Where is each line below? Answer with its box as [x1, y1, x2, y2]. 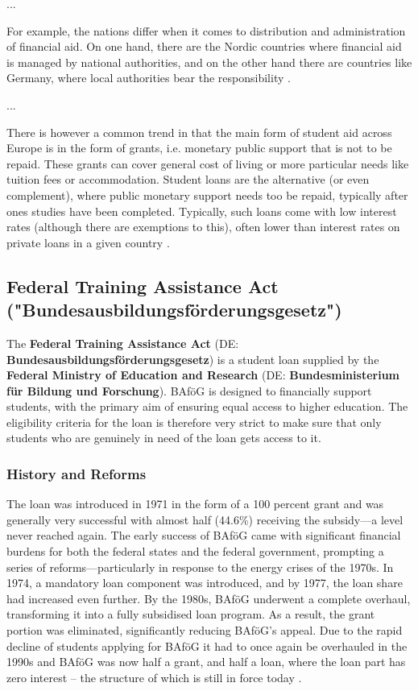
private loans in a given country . [6, 234, 170, 250]
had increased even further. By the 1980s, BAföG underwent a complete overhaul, [6, 590, 411, 606]
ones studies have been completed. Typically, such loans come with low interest [6, 202, 397, 219]
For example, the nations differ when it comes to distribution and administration [6, 22, 406, 39]
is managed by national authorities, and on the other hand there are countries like [6, 53, 412, 70]
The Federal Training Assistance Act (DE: [6, 334, 239, 351]
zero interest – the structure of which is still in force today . [6, 668, 302, 685]
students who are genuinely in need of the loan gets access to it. [6, 429, 321, 446]
